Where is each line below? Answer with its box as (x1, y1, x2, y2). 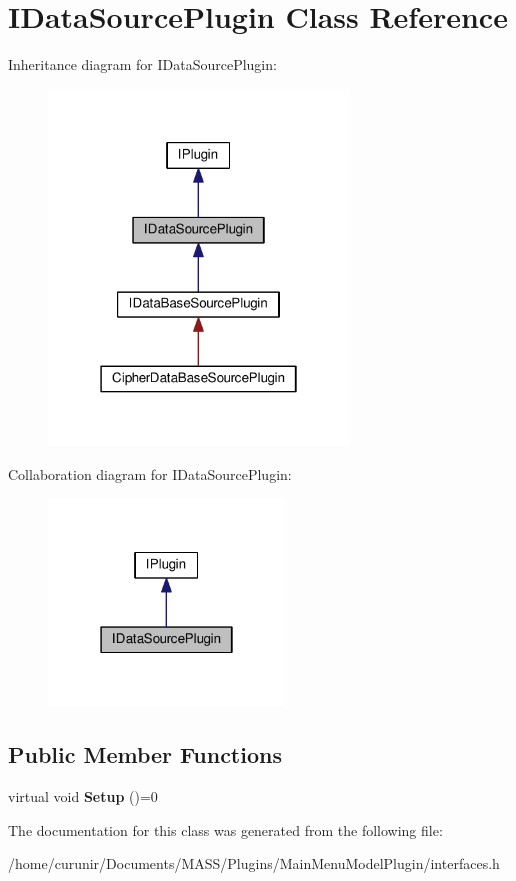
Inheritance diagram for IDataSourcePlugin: (8, 54, 277, 75)
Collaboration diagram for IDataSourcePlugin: (8, 463, 292, 484)
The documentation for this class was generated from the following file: (8, 819, 443, 840)
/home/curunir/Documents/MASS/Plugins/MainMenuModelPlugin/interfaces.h (8, 853, 500, 874)
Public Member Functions (8, 739, 282, 770)
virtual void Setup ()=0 (8, 786, 158, 807)
